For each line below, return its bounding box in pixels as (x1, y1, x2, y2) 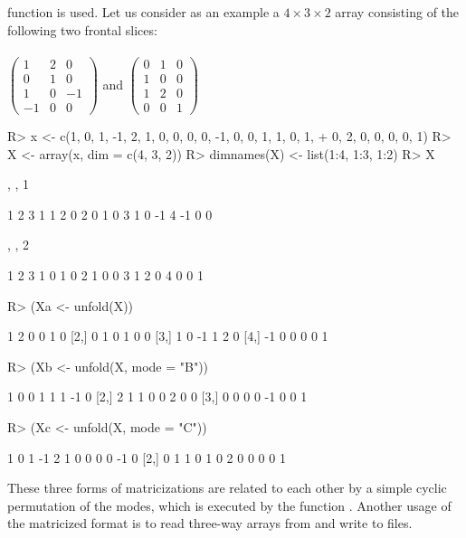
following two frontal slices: (7, 20, 157, 39)
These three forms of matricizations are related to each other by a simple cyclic (7, 478, 447, 497)
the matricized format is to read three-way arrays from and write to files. (7, 514, 413, 533)
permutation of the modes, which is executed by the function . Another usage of (7, 496, 452, 514)
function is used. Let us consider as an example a (7, 3, 280, 21)
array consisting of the (335, 3, 460, 21)
